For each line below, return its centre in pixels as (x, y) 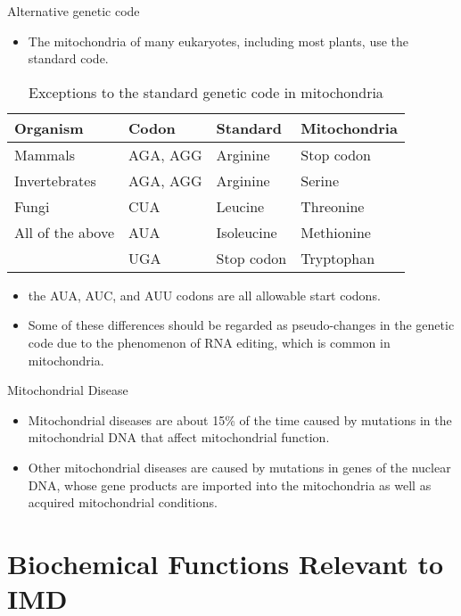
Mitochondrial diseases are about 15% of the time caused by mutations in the (240, 419)
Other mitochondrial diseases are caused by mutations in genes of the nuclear (239, 467)
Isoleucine (247, 232)
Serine (320, 180)
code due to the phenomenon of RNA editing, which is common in (209, 342)
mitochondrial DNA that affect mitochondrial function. (179, 437)
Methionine (336, 232)
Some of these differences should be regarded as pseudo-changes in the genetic (241, 325)
